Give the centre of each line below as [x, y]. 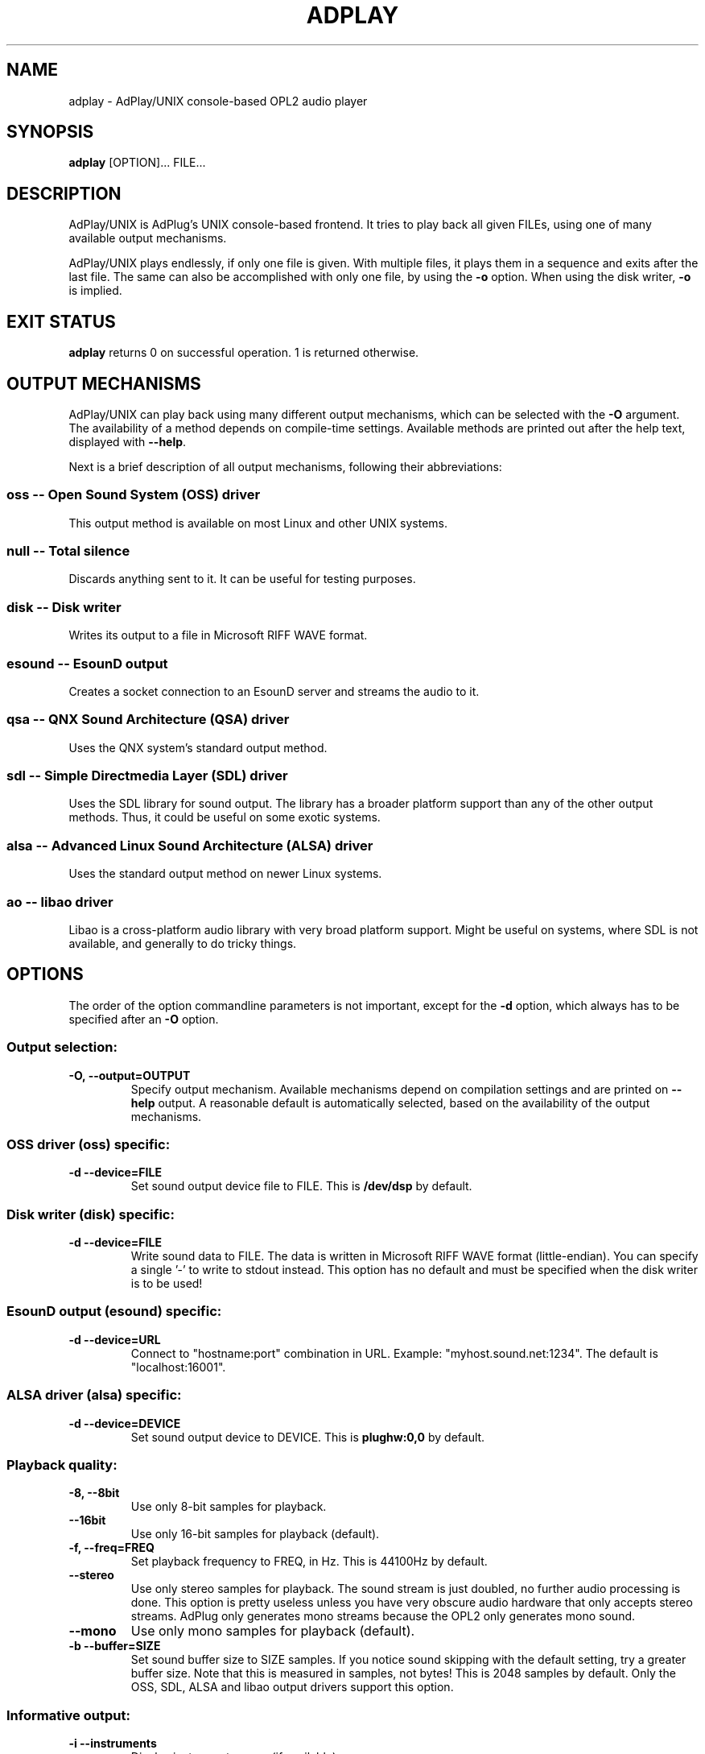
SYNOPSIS [50, 132]
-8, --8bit [94, 1493]
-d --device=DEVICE [125, 1423]
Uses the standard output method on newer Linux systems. [225, 874]
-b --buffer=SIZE [115, 1646]
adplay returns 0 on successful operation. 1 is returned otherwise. [244, 353]
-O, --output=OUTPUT [130, 1075]
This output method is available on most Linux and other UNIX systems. [258, 523]
